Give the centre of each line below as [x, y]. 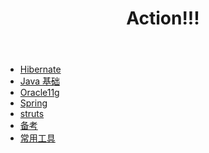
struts [32, 114]
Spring [33, 103]
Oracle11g [39, 93]
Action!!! [163, 18]
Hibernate [40, 69]
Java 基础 [40, 81]
